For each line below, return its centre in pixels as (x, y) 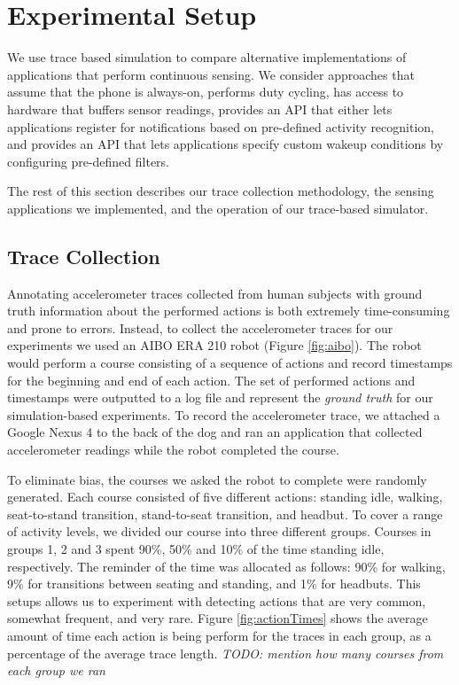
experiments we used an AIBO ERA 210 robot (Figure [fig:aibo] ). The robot (214, 345)
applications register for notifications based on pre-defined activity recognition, (221, 126)
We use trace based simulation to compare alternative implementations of (207, 57)
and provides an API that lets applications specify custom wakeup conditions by (226, 144)
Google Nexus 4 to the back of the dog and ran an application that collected (215, 432)
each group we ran (56, 670)
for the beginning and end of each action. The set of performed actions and (211, 380)
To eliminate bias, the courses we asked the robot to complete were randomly (217, 479)
